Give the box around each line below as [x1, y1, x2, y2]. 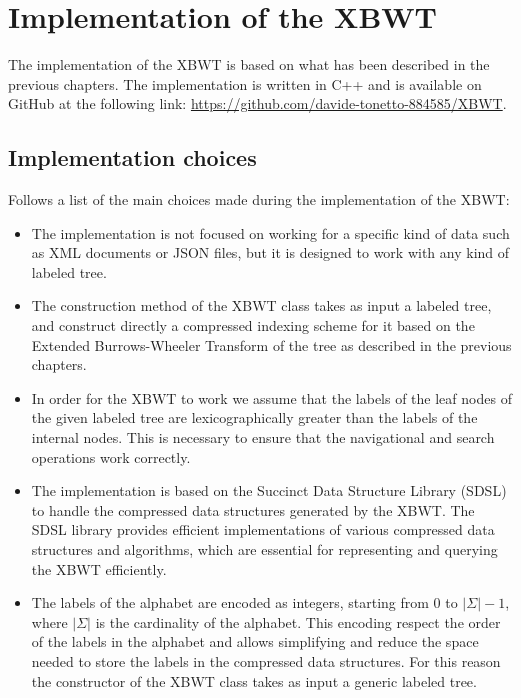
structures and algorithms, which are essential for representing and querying [31, 539, 498, 560]
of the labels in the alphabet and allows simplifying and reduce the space [31, 631, 479, 652]
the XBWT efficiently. [31, 558, 167, 579]
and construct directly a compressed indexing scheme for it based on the [31, 315, 475, 336]
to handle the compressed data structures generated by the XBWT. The [31, 499, 475, 520]
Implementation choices [8, 142, 257, 173]
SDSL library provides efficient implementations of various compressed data [31, 519, 495, 540]
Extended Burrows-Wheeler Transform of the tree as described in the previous [31, 334, 512, 355]
